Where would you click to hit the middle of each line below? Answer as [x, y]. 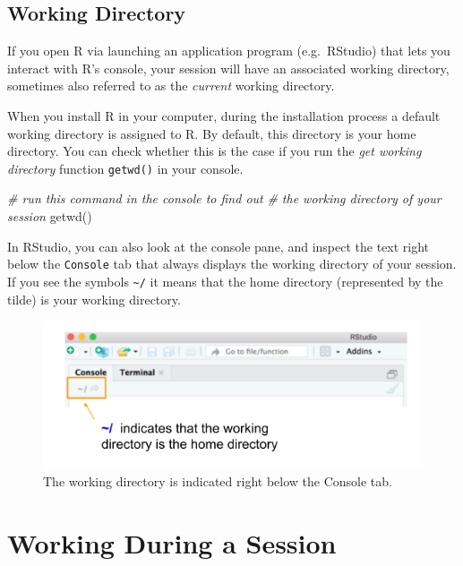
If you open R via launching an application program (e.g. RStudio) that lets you [229, 51]
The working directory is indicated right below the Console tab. [218, 480]
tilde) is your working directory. [94, 299]
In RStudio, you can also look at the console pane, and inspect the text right [219, 246]
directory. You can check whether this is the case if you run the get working [214, 151]
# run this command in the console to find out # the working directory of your [224, 198]
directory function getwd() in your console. [125, 168]
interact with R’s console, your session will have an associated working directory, [228, 68]
